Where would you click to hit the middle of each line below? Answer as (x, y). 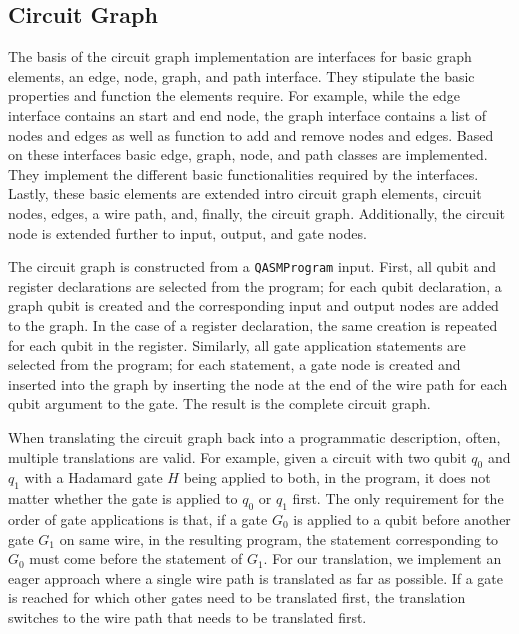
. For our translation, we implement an (382, 558)
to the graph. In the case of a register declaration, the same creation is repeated (253, 324)
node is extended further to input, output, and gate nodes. (187, 232)
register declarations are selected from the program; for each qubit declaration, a (255, 285)
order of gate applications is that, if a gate (138, 518)
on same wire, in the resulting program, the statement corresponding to (279, 538)
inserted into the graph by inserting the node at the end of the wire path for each (258, 383)
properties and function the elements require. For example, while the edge (234, 95)
